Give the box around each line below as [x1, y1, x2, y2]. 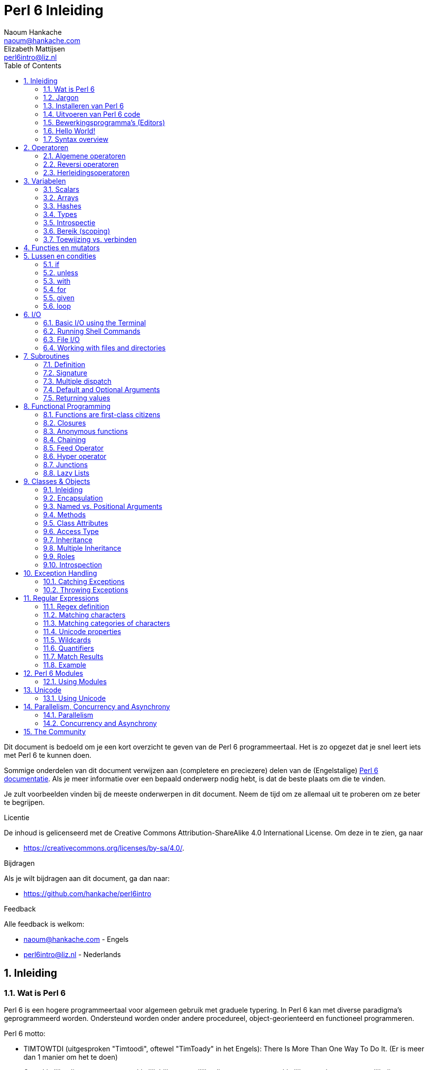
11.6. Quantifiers [43, 643, 94, 652]
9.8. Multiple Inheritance [43, 543, 122, 552]
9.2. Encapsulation [43, 493, 103, 502]
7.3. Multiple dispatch [43, 376, 112, 385]
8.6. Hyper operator [43, 452, 106, 460]
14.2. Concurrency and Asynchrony [43, 719, 157, 727]
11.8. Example [43, 660, 86, 669]
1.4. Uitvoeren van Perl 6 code [43, 109, 140, 118]
